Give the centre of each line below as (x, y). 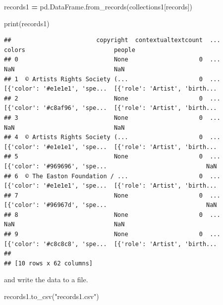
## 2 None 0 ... (112, 98)
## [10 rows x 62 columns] (48, 263)
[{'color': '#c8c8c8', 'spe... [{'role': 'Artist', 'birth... (111, 244)
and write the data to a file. (46, 280)
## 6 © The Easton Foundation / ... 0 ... (112, 176)
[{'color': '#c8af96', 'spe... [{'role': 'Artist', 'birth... (111, 108)
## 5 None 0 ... (112, 157)
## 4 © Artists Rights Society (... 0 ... (112, 137)
